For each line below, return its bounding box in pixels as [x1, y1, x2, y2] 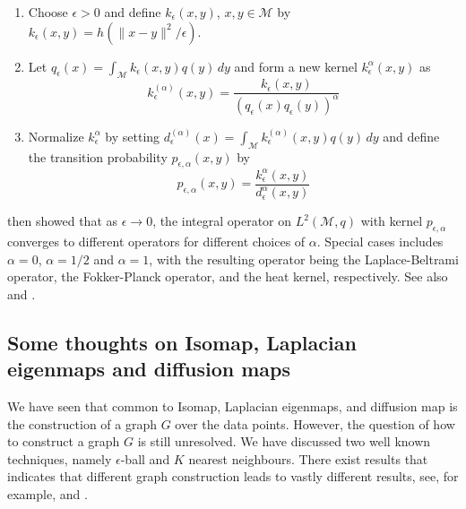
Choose [28, 3, 68, 21]
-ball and [120, 449, 170, 468]
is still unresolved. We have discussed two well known [137, 432, 431, 451]
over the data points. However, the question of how [175, 414, 455, 433]
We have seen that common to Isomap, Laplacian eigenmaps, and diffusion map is [7, 397, 458, 416]
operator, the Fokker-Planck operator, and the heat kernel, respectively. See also [7, 267, 448, 286]
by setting [105, 126, 160, 145]
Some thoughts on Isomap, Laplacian [7, 328, 357, 356]
